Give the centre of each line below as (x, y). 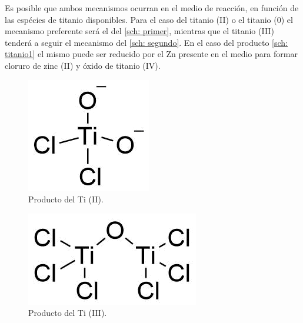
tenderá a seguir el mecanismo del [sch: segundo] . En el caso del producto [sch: (146, 42)
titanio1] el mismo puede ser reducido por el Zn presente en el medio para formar (151, 54)
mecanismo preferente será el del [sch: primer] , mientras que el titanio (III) (139, 31)
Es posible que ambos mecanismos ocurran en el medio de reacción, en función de (152, 8)
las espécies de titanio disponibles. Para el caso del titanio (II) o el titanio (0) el (149, 19)
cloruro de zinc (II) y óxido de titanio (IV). (83, 65)
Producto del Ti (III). (68, 313)
